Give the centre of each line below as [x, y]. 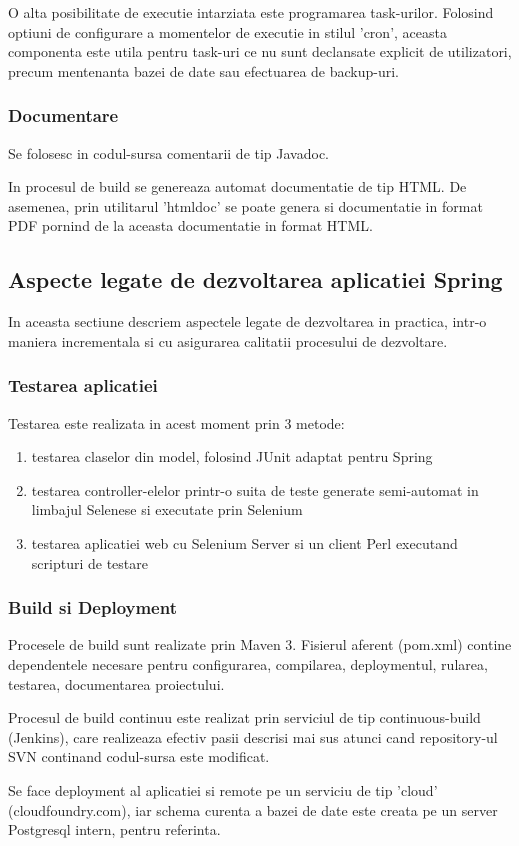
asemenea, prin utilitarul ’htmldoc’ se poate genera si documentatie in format [245, 205]
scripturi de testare [89, 562]
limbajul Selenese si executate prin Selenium [167, 509]
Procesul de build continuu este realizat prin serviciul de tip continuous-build [244, 717]
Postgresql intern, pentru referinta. [114, 829]
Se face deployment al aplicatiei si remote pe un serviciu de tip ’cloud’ [223, 789]
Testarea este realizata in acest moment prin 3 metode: [176, 422]
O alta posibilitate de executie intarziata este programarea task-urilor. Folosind [251, 12]
